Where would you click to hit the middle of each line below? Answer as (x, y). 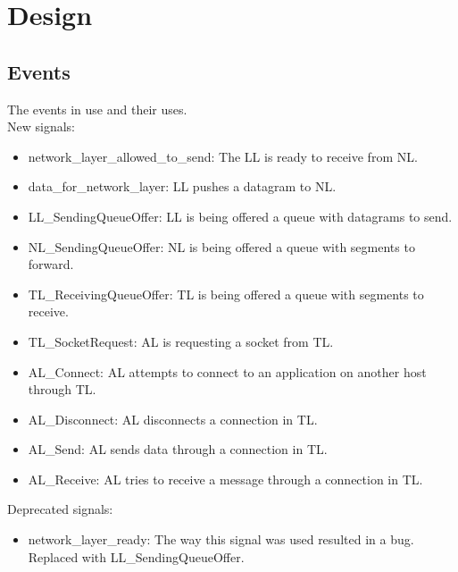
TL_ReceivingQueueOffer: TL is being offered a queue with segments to (226, 294)
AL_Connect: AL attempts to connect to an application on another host (227, 371)
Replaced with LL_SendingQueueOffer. (136, 556)
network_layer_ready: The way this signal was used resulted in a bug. (221, 539)
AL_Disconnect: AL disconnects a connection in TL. (173, 419)
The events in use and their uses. (97, 109)
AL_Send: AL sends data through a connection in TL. (178, 449)
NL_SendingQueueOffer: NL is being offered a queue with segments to (221, 246)
